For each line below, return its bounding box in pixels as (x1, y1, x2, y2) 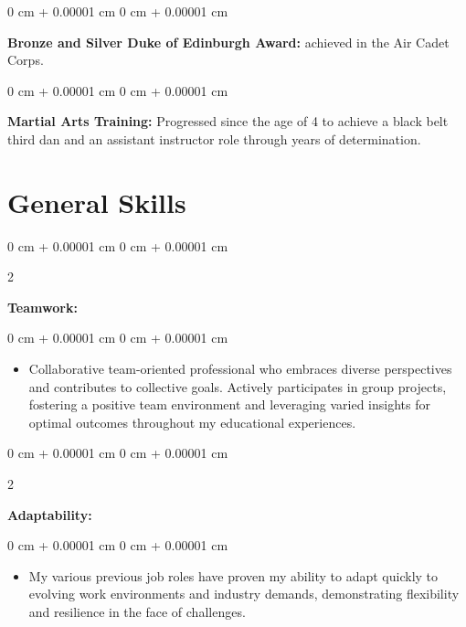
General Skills (7, 183, 186, 220)
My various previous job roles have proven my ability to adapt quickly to (28, 566, 439, 585)
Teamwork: (7, 297, 78, 316)
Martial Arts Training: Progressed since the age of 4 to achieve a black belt (7, 112, 449, 131)
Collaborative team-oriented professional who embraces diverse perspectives (28, 359, 452, 378)
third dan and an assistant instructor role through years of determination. (7, 129, 421, 148)
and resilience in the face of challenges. (28, 602, 246, 621)
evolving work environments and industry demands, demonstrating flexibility (28, 584, 460, 603)
